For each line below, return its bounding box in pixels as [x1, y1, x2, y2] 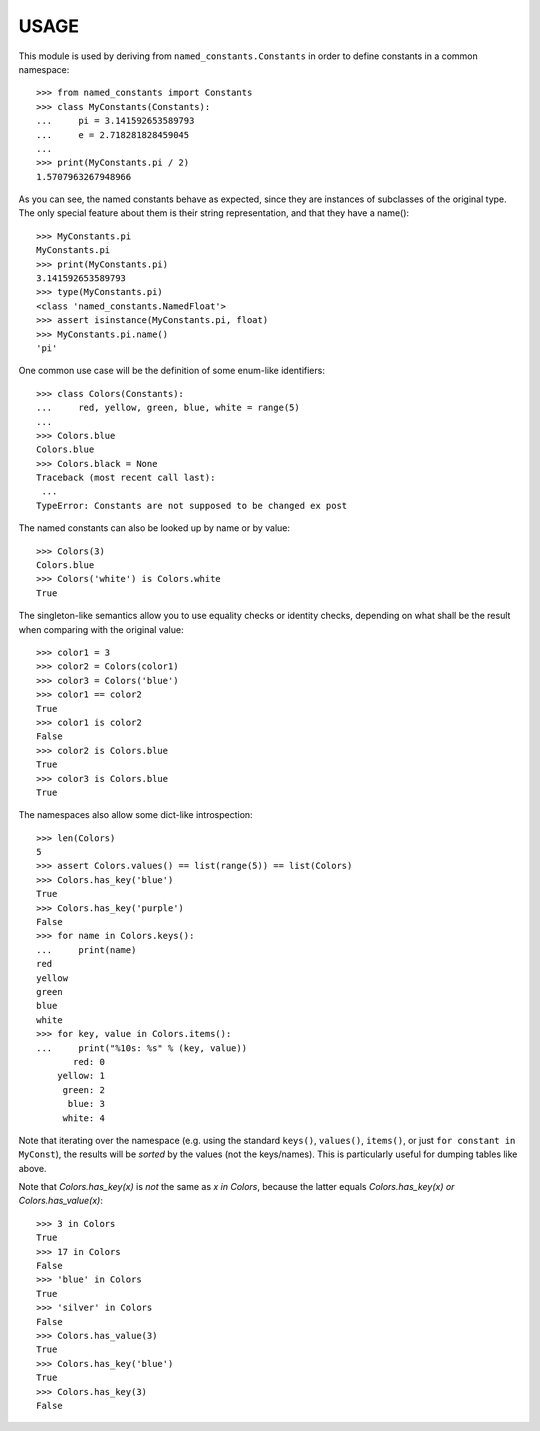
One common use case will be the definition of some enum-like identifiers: [18, 365, 325, 377]
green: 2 [62, 1084, 105, 1095]
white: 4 [62, 1112, 105, 1124]
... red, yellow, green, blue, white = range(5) [36, 402, 300, 414]
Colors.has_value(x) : [18, 1195, 104, 1207]
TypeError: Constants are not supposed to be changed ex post [36, 500, 348, 511]
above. [18, 1162, 47, 1174]
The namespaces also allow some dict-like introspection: [18, 809, 254, 821]
